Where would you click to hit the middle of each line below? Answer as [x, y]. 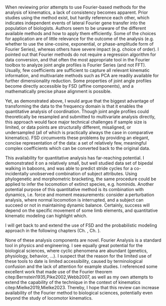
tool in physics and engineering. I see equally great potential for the [74, 245]
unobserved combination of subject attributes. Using [83, 174]
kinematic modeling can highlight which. [46, 216]
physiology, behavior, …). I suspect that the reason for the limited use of [79, 256]
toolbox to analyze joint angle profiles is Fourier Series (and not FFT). [76, 65]
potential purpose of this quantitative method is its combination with [75, 189]
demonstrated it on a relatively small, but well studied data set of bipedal [79, 163]
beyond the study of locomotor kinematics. [49, 298]
